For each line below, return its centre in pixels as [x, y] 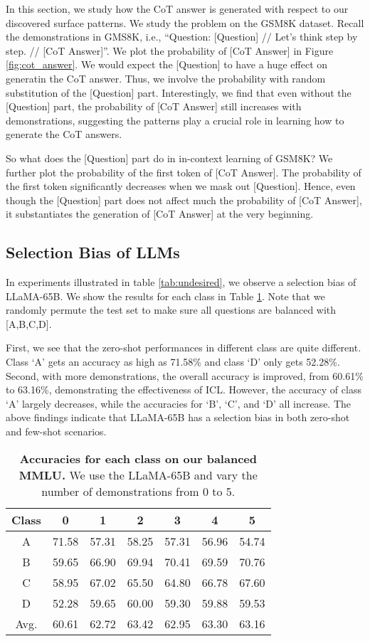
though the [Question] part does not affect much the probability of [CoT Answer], [184, 200]
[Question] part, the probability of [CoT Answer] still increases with [154, 106]
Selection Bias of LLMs [93, 252]
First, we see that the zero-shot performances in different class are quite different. [184, 348]
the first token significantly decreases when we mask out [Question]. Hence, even [181, 186]
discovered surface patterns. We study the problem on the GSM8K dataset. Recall [185, 22]
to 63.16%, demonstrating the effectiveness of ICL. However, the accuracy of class [184, 390]
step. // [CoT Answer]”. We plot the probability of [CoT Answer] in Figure [170, 50]
